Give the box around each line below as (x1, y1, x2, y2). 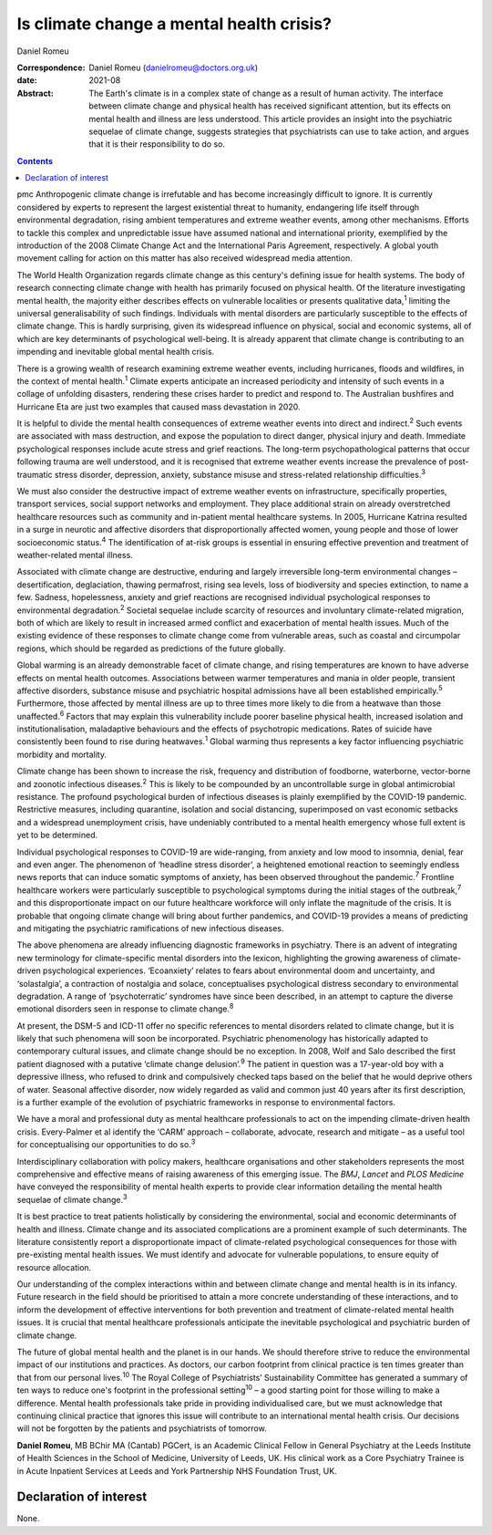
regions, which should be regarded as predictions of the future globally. (16, 643, 286, 654)
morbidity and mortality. (16, 749, 107, 760)
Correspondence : (16, 62, 86, 73)
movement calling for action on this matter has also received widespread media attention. (16, 253, 353, 264)
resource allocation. (16, 1261, 92, 1272)
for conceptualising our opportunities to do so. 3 (16, 1137, 196, 1150)
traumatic (16, 469, 54, 480)
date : (16, 75, 37, 86)
